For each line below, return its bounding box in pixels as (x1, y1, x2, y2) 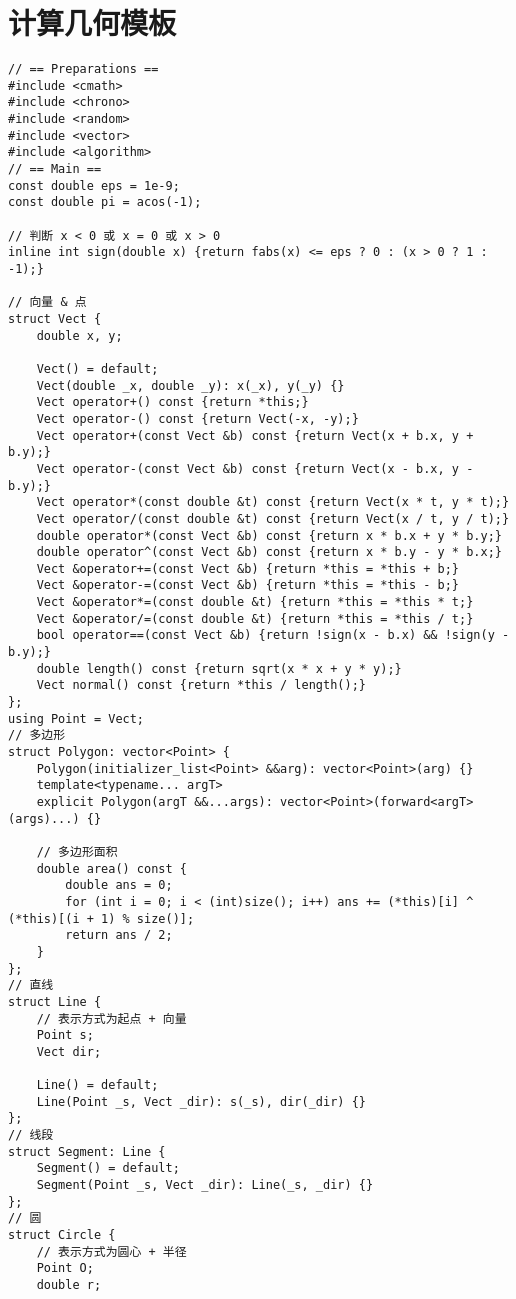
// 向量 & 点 (8, 295, 87, 310)
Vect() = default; (36, 361, 159, 376)
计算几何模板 (8, 2, 177, 43)
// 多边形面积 (36, 844, 118, 859)
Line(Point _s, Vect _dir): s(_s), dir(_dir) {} (36, 1094, 366, 1109)
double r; (36, 1278, 102, 1293)
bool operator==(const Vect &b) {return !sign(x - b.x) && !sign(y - (36, 628, 510, 643)
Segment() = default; (36, 1161, 180, 1176)
